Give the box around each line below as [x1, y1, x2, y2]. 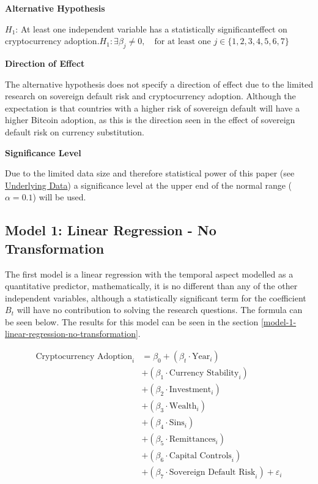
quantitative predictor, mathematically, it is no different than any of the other [5, 279, 298, 292]
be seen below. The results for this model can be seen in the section [5, 315, 259, 328]
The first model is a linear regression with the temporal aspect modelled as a [5, 267, 294, 280]
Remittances [169, 435, 216, 444]
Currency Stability [169, 369, 239, 378]
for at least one [154, 37, 211, 47]
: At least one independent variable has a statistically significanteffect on [15, 22, 287, 35]
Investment [169, 385, 212, 395]
